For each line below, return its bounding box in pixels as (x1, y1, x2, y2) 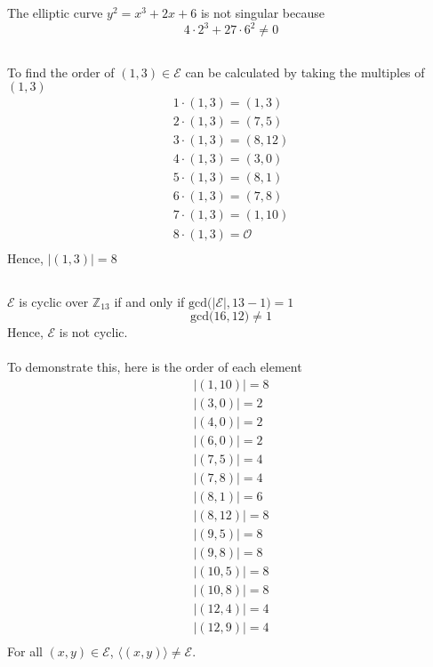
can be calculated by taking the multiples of (185, 62, 425, 81)
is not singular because (200, 4, 325, 22)
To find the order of (7, 62, 115, 81)
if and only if (114, 292, 185, 310)
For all (7, 642, 43, 661)
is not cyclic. (59, 323, 128, 342)
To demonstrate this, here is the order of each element (7, 358, 302, 376)
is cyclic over (19, 292, 89, 310)
